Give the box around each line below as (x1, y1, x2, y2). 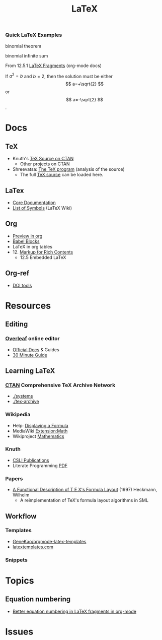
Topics (5, 575, 34, 586)
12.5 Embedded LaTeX (20, 254, 66, 260)
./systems (12, 393, 33, 399)
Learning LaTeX (5, 366, 55, 375)
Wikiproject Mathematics (12, 433, 64, 439)
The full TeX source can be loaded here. (20, 172, 104, 178)
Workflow (5, 512, 37, 521)
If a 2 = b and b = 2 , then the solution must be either (5, 72, 113, 79)
